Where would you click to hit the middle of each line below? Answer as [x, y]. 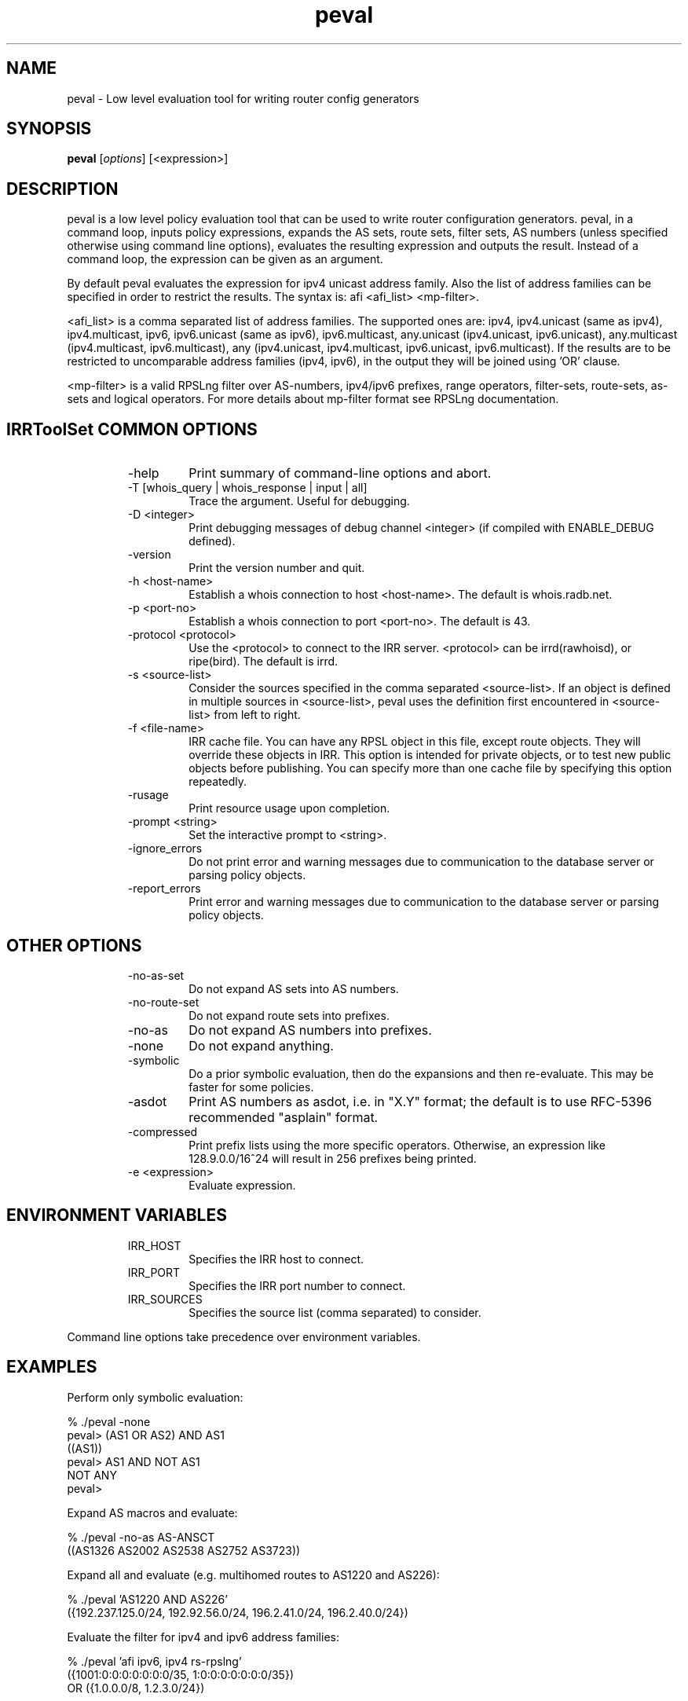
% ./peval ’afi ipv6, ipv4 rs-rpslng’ [154, 1661]
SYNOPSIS [49, 129]
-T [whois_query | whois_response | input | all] [247, 488]
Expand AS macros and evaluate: [152, 1512]
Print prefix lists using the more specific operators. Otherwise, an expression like [397, 1145]
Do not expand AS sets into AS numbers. [294, 988]
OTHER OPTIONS [74, 945]
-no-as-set [156, 975]
